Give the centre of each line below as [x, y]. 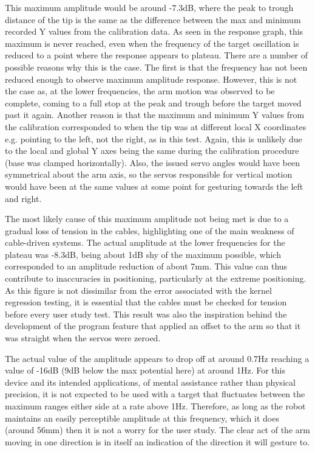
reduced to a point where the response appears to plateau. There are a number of [157, 55]
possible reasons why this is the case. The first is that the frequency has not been [156, 67]
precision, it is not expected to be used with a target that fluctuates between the [155, 394]
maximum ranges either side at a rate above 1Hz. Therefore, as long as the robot [155, 406]
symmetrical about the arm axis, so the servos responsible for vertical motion [149, 174]
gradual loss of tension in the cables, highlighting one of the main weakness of [150, 230]
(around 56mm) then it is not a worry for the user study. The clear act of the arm [157, 430]
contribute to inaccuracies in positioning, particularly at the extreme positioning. [156, 278]
